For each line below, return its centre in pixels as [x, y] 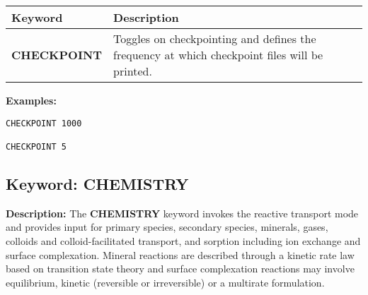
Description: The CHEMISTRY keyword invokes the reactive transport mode [182, 213]
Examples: [31, 100]
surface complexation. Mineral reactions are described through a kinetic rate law [180, 254]
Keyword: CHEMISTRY [97, 183]
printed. [133, 71]
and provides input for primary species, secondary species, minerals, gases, [167, 227]
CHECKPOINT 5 [36, 146]
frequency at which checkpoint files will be [218, 55]
